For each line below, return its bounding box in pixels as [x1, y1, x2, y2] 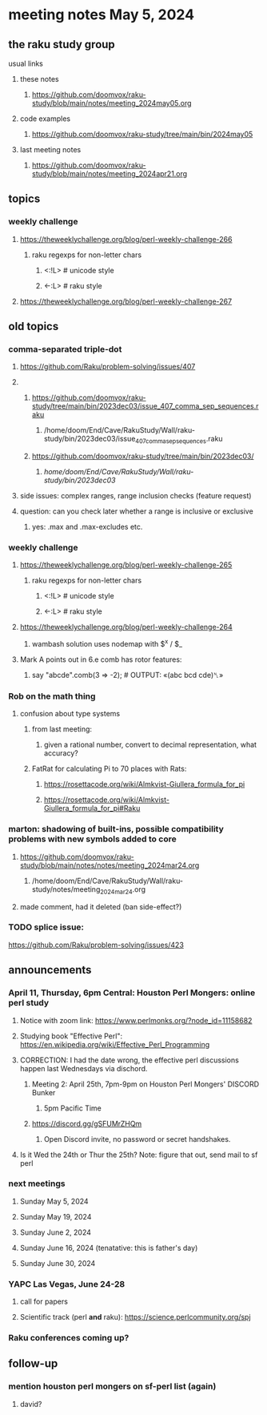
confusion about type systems [19, 709, 121, 719]
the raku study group [8, 38, 116, 51]
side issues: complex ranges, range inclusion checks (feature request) [19, 491, 252, 501]
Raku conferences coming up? [8, 1332, 130, 1344]
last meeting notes [19, 145, 82, 154]
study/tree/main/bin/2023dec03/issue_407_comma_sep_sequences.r [31, 401, 259, 411]
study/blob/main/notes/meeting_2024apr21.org [31, 169, 188, 178]
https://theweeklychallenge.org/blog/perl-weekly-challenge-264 [19, 623, 233, 632]
